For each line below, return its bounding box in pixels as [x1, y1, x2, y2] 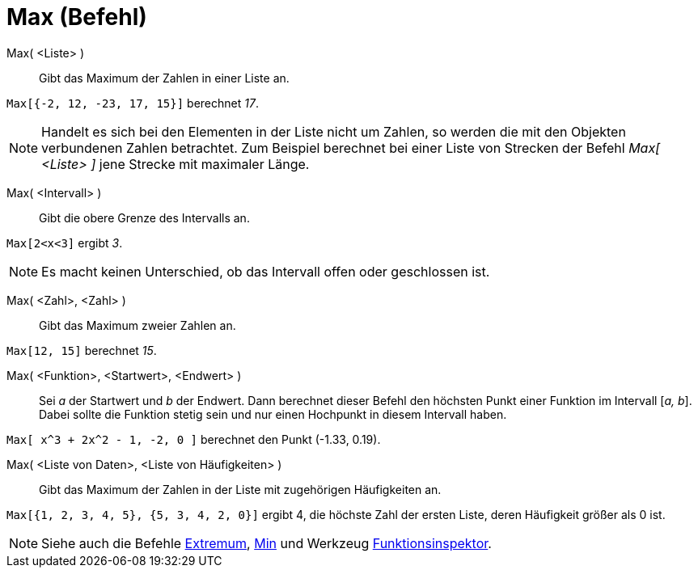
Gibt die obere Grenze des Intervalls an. [39, 210, 250, 225]
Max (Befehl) [6, 3, 147, 31]
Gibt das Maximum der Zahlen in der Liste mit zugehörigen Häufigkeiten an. [39, 482, 442, 496]
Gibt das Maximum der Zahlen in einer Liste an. [39, 70, 290, 85]
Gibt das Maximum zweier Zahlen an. [39, 318, 236, 332]
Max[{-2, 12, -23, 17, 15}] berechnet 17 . [6, 95, 259, 110]
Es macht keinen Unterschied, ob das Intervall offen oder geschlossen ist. [41, 263, 490, 280]
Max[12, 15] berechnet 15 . [6, 343, 157, 357]
